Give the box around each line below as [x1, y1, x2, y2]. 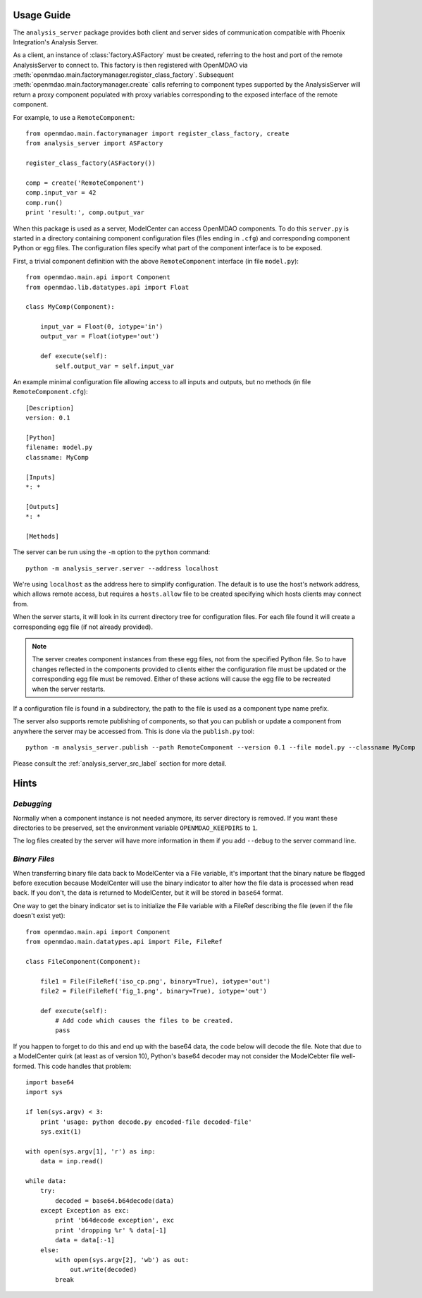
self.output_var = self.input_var [55, 362, 175, 370]
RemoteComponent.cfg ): [13, 388, 88, 396]
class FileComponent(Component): [25, 957, 141, 965]
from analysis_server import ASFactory [25, 140, 163, 147]
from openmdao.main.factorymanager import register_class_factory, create [25, 130, 290, 137]
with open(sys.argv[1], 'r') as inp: [25, 1147, 156, 1156]
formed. [13, 1062, 37, 1070]
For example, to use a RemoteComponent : [13, 113, 135, 121]
